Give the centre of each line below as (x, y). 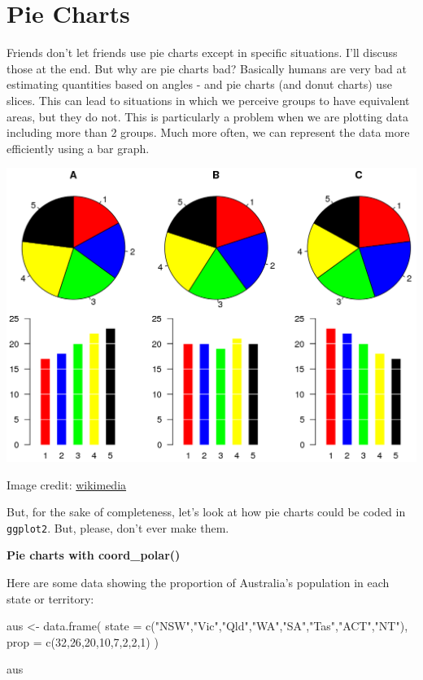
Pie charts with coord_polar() (94, 555)
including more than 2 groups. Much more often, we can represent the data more (208, 132)
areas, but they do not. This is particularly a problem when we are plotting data (207, 116)
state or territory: (50, 598)
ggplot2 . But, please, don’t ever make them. (118, 527)
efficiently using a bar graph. (78, 148)
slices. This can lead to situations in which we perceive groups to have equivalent (208, 100)
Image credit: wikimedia (67, 484)
